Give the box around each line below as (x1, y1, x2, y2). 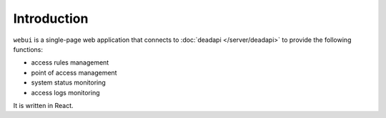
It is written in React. (13, 101, 74, 109)
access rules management (31, 58, 109, 67)
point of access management (31, 68, 117, 77)
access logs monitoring (31, 88, 100, 97)
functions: (13, 45, 43, 53)
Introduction (13, 11, 89, 26)
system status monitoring (31, 78, 107, 87)
